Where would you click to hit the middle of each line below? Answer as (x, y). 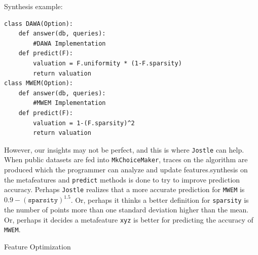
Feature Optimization (38, 246)
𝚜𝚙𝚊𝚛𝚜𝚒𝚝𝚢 (43, 201)
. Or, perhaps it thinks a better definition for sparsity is (160, 199)
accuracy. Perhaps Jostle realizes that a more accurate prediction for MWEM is (124, 189)
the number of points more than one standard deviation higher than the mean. (126, 210)
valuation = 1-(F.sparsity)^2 (84, 123)
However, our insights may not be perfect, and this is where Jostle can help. (124, 149)
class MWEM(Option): (39, 83)
